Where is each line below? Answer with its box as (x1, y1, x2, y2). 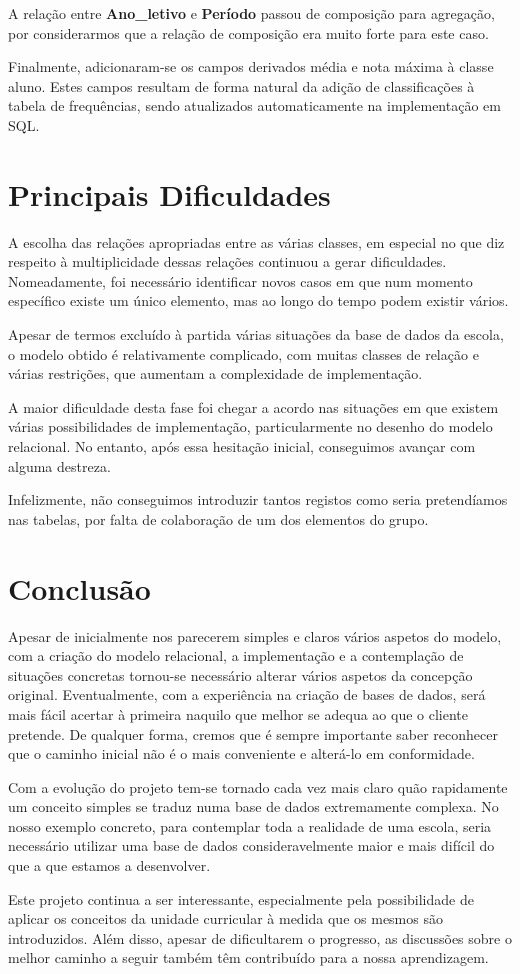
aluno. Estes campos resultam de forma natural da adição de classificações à (8, 75, 475, 96)
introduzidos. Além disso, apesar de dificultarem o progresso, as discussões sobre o (8, 927, 512, 948)
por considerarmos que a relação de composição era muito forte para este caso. (8, 22, 489, 43)
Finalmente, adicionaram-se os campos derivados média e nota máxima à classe (8, 56, 494, 77)
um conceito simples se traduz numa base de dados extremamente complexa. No (8, 796, 499, 817)
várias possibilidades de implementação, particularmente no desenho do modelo (8, 416, 493, 437)
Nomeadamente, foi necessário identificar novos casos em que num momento (8, 270, 473, 291)
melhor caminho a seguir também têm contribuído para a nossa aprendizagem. (8, 947, 489, 968)
